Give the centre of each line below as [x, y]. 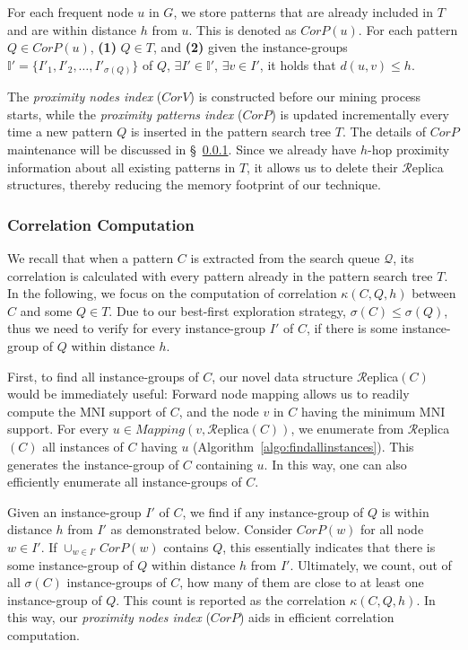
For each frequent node [70, 12]
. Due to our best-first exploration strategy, [227, 310]
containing [224, 464]
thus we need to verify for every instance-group [137, 328]
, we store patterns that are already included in [303, 12]
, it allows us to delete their [322, 167]
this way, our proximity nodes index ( [109, 617]
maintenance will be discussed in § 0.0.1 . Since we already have [182, 149]
